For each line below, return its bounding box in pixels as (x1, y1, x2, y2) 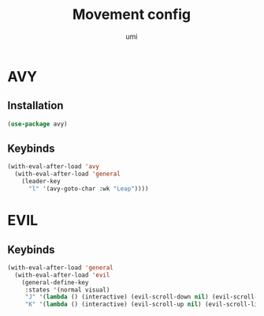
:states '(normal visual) (24, 286, 110, 294)
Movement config (73, 6, 191, 24)
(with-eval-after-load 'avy (7, 163, 100, 171)
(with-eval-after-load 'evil (14, 271, 110, 279)
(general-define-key (21, 278, 89, 286)
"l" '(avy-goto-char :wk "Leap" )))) (28, 185, 149, 193)
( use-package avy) (7, 120, 68, 128)
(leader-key (21, 178, 61, 186)
